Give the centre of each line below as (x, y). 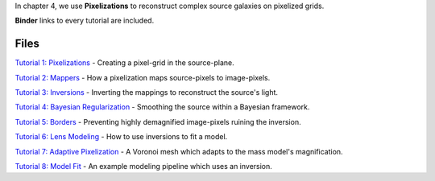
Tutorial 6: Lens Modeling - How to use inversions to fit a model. (121, 137)
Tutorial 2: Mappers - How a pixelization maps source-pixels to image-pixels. (143, 77)
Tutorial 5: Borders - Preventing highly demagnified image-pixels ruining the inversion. (158, 121)
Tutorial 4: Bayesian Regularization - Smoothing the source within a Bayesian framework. (162, 107)
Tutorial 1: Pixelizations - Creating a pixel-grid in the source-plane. (125, 63)
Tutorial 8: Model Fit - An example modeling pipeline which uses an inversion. (144, 167)
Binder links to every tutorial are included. (85, 21)
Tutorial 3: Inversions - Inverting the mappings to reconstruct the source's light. (146, 93)
